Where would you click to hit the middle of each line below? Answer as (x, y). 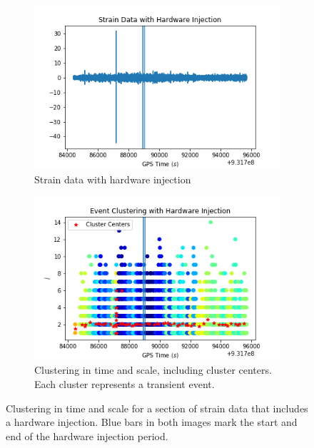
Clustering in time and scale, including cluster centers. (153, 370)
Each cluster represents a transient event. (125, 384)
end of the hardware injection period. (87, 436)
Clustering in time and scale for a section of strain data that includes (157, 408)
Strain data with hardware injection (113, 179)
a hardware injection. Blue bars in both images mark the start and (152, 422)
